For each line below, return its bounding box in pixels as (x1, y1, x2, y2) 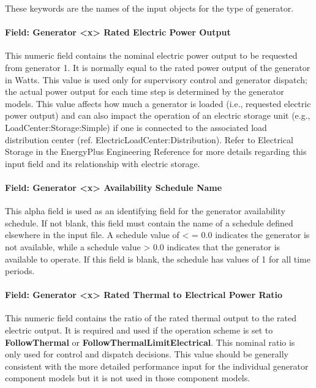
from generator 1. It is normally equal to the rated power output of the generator (5, 61, 310, 73)
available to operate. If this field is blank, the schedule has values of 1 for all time (5, 252, 310, 265)
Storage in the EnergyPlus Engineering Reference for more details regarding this (5, 145, 307, 158)
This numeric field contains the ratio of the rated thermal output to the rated (5, 312, 296, 324)
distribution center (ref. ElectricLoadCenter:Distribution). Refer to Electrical (5, 133, 293, 146)
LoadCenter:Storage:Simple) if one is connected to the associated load (5, 121, 267, 133)
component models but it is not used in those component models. (5, 371, 250, 384)
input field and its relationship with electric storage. (5, 157, 200, 170)
